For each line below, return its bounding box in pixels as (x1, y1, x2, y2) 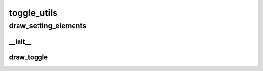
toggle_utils (9, 7, 58, 18)
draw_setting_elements (9, 21, 87, 30)
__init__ (9, 37, 32, 46)
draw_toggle (9, 53, 48, 61)
